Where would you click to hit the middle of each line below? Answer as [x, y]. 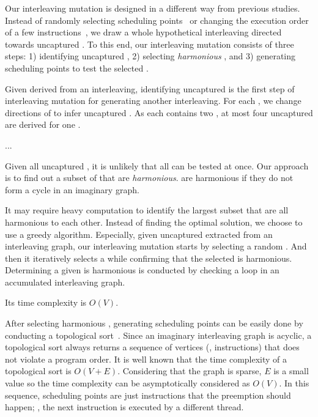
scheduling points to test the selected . [77, 68]
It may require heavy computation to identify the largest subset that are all [147, 210]
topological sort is [38, 371]
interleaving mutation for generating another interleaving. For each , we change [153, 101]
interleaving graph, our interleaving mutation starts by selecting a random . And [156, 246]
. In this [294, 383]
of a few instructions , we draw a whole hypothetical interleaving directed [143, 32]
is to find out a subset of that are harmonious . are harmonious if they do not [149, 178]
